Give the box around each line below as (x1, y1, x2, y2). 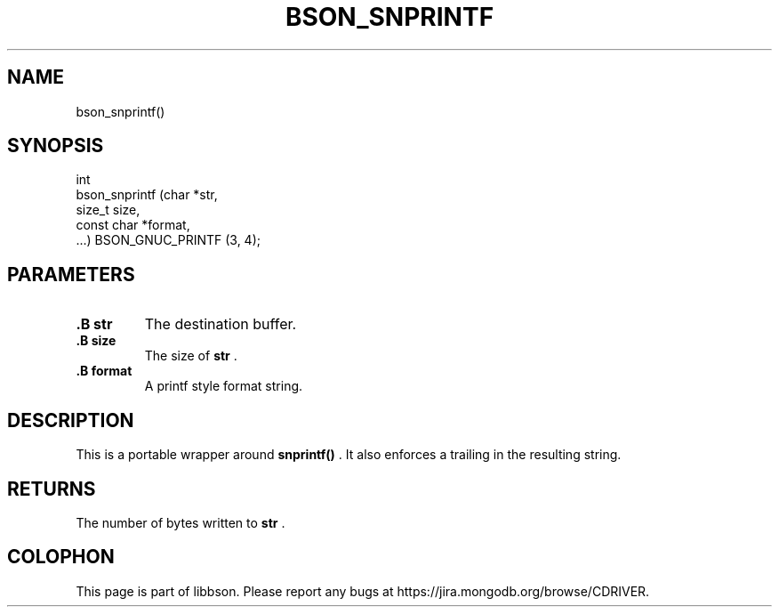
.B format (76, 363, 133, 379)
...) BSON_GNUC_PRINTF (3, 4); (76, 232, 261, 248)
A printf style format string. (144, 378, 303, 394)
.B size (76, 333, 116, 349)
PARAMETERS (7, 263, 135, 286)
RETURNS (7, 477, 96, 500)
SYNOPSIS (7, 134, 104, 158)
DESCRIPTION (7, 408, 134, 432)
